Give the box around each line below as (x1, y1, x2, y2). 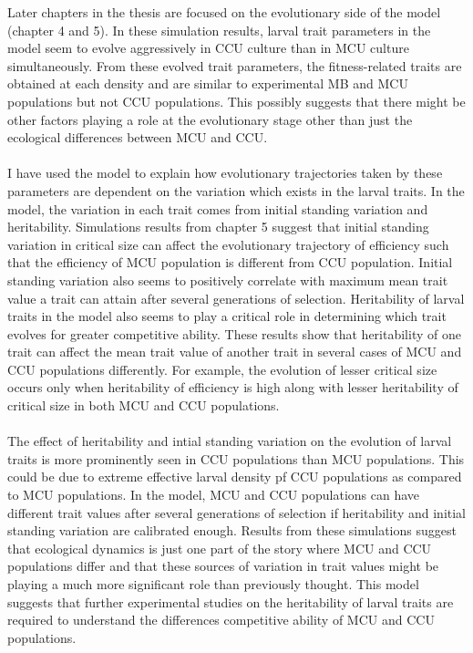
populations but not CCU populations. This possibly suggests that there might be (7, 91, 466, 110)
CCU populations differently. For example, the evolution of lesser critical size (7, 359, 437, 378)
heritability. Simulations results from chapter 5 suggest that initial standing (7, 217, 429, 236)
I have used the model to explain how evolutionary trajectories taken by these (7, 163, 443, 182)
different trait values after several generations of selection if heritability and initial (7, 503, 467, 522)
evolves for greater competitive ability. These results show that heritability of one (7, 324, 461, 343)
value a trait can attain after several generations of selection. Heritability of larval (7, 288, 465, 307)
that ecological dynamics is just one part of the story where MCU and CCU (7, 538, 432, 557)
